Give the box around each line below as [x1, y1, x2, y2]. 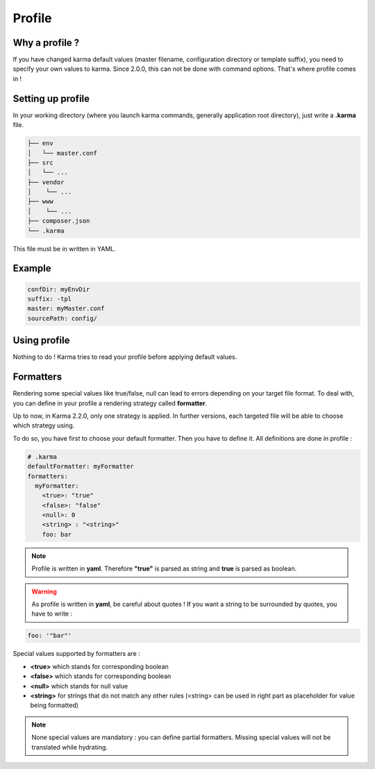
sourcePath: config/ [27, 314, 97, 322]
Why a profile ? [12, 37, 80, 49]
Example [12, 262, 51, 274]
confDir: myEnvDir [27, 285, 90, 293]
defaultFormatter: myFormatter [27, 462, 135, 471]
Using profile [12, 335, 70, 346]
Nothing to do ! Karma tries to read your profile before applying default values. [12, 353, 237, 361]
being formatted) [30, 701, 79, 709]
